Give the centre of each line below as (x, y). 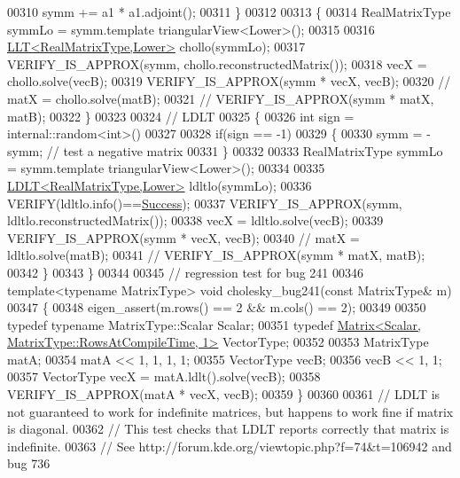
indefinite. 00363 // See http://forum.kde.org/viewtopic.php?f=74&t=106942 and (230, 446)
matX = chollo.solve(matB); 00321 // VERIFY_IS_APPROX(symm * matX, (221, 98)
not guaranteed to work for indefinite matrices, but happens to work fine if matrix (230, 411)
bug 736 (29, 463)
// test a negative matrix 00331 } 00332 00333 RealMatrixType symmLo (245, 150)
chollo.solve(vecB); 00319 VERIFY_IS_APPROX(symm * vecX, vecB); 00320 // (229, 81)
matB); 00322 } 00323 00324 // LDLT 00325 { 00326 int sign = (181, 116)
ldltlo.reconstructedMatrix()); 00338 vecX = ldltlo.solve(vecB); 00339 (195, 220)
